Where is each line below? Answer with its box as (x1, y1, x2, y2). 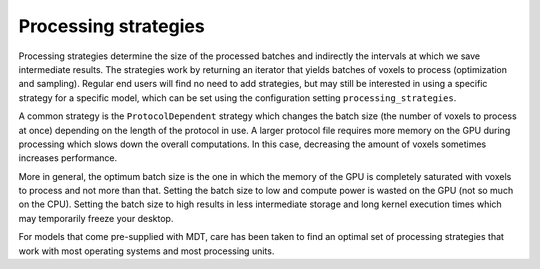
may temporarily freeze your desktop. (18, 212, 174, 224)
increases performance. (18, 152, 118, 164)
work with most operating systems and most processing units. (18, 245, 275, 257)
